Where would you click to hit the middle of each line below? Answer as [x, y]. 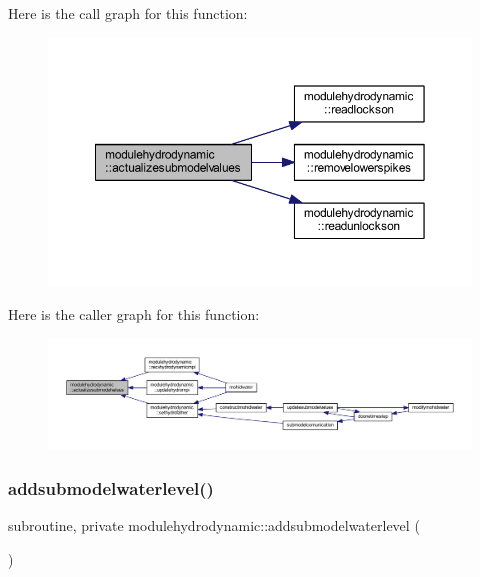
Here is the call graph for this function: [128, 13]
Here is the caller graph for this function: [134, 314]
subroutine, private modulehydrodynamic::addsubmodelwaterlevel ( [214, 525]
